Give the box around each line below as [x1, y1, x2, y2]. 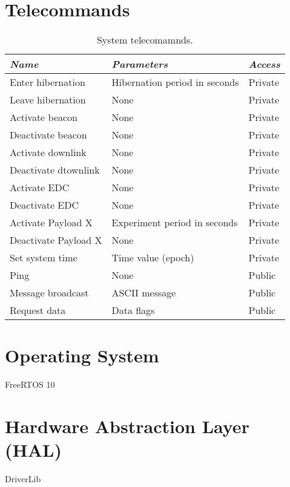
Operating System [5, 343, 159, 368]
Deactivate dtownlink [10, 163, 100, 177]
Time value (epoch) [111, 250, 194, 265]
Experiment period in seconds [111, 215, 238, 230]
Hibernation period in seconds [111, 75, 239, 90]
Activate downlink [10, 145, 87, 160]
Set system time [10, 250, 77, 265]
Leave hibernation [10, 93, 86, 107]
